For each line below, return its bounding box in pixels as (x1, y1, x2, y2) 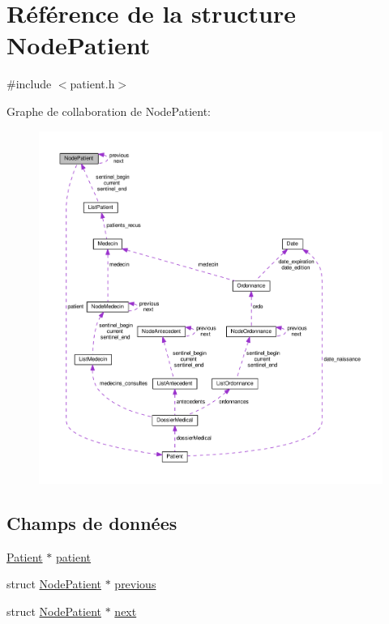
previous (114, 575, 156, 592)
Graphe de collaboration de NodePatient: (6, 102, 212, 119)
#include (6, 75, 52, 92)
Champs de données (6, 510, 177, 535)
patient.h (70, 75, 115, 92)
